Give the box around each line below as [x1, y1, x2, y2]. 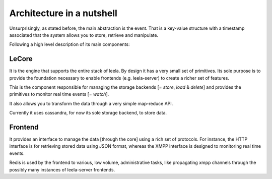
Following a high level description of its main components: [9, 41, 130, 47]
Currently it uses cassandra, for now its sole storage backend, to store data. [9, 110, 167, 116]
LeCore [9, 54, 33, 63]
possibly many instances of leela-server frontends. [9, 166, 115, 172]
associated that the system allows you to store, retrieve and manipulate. [9, 32, 159, 38]
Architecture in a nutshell [9, 8, 118, 19]
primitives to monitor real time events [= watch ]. [9, 91, 109, 97]
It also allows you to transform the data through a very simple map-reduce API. [9, 100, 173, 106]
